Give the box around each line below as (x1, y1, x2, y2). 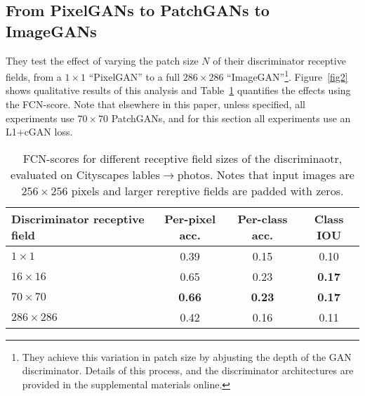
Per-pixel (164, 210, 216, 227)
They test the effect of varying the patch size (6, 53, 199, 67)
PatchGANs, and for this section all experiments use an (111, 110, 351, 125)
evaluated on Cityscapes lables (11, 166, 160, 183)
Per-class (237, 210, 288, 227)
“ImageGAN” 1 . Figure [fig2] (227, 67, 348, 84)
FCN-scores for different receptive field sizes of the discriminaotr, (22, 150, 343, 166)
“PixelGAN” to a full (88, 69, 180, 84)
